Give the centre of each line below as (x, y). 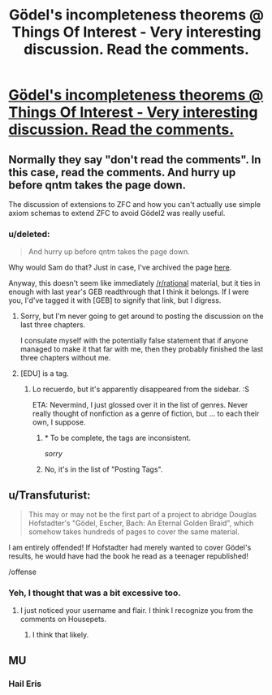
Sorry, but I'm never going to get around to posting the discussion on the (142, 316)
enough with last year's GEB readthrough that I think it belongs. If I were (129, 292)
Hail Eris (25, 684)
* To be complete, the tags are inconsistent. (118, 438)
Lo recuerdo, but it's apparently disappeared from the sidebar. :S (141, 389)
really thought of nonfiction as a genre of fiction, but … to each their (146, 414)
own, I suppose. (59, 422)
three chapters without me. (65, 358)
